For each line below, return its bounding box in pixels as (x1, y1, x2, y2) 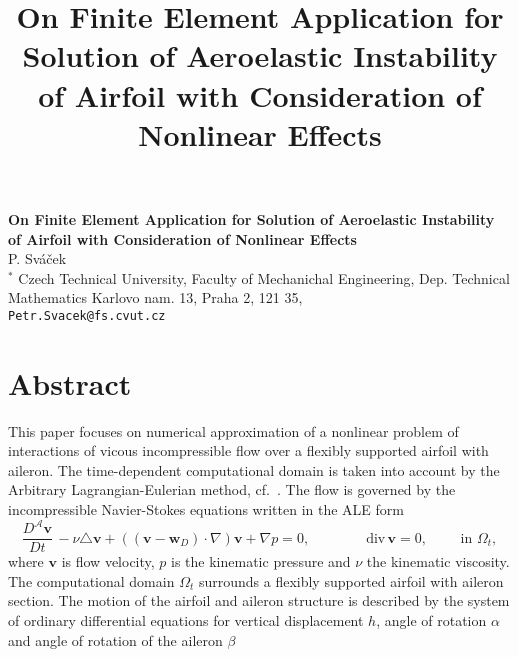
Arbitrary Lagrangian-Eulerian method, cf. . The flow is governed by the (8, 479, 456, 500)
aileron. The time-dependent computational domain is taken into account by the (8, 459, 500, 480)
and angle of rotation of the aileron (8, 629, 223, 650)
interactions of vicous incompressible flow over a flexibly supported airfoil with (8, 440, 489, 461)
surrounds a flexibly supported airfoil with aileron (198, 570, 504, 591)
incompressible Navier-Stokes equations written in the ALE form (8, 499, 404, 520)
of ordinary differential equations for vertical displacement (8, 610, 364, 630)
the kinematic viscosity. (366, 551, 510, 572)
